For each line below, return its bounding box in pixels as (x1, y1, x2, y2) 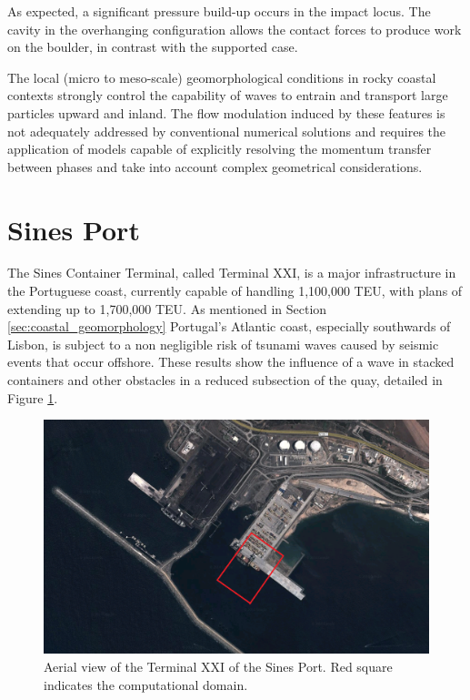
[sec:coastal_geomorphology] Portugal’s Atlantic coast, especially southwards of (7, 317, 451, 336)
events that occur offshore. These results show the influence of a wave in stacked (7, 352, 455, 371)
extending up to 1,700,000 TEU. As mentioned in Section (7, 299, 327, 318)
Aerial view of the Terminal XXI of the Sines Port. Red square (44, 656, 393, 675)
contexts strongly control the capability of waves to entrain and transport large (7, 86, 448, 105)
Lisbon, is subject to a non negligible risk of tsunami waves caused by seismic (7, 334, 439, 353)
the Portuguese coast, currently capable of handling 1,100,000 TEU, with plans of (7, 281, 463, 300)
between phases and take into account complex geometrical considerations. (7, 157, 423, 176)
